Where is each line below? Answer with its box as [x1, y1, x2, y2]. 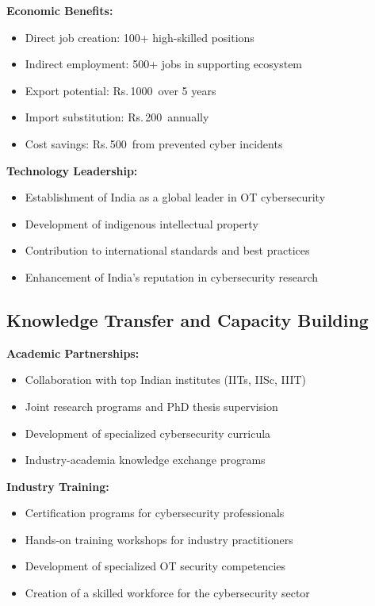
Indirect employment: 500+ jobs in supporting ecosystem [25, 56, 303, 72]
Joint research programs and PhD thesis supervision [25, 397, 278, 414]
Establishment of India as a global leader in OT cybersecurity [25, 189, 326, 205]
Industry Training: [6, 478, 109, 494]
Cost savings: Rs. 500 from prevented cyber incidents [25, 135, 283, 151]
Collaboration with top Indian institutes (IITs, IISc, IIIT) [25, 371, 306, 388]
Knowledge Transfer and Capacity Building [6, 307, 369, 332]
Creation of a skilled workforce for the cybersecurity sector [25, 585, 310, 601]
